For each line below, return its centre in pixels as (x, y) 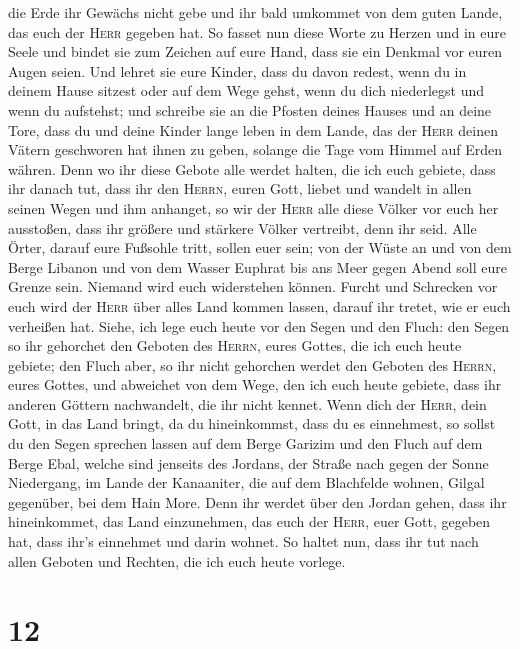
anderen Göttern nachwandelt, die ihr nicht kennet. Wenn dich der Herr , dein (247, 403)
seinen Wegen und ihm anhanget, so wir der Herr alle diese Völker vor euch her (253, 207)
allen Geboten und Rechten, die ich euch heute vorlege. (177, 560)
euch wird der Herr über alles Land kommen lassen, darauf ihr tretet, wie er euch (259, 305)
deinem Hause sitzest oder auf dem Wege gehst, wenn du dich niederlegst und (246, 90)
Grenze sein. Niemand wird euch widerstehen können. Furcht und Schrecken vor (253, 286)
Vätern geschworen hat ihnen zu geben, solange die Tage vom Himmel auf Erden (255, 149)
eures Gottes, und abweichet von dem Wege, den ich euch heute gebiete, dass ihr (255, 384)
